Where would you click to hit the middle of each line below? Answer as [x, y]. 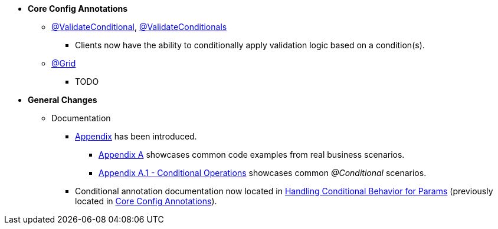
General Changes [63, 100]
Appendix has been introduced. [136, 136]
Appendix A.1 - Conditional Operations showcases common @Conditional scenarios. [263, 173]
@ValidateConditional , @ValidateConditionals [139, 27]
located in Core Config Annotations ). [146, 201]
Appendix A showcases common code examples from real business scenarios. [252, 155]
